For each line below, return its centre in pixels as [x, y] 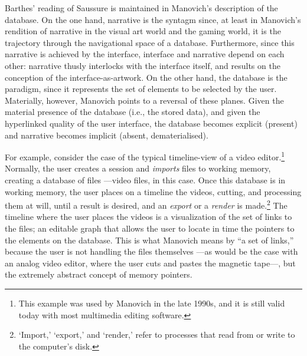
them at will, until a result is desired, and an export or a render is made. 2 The [146, 204]
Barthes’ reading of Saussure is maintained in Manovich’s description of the [141, 8]
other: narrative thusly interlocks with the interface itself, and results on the [143, 65]
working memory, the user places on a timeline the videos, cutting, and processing [153, 191]
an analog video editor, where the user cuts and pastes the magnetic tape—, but [150, 263]
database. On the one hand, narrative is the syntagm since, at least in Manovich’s [153, 19]
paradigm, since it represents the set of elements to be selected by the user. [141, 89]
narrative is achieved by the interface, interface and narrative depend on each [145, 54]
